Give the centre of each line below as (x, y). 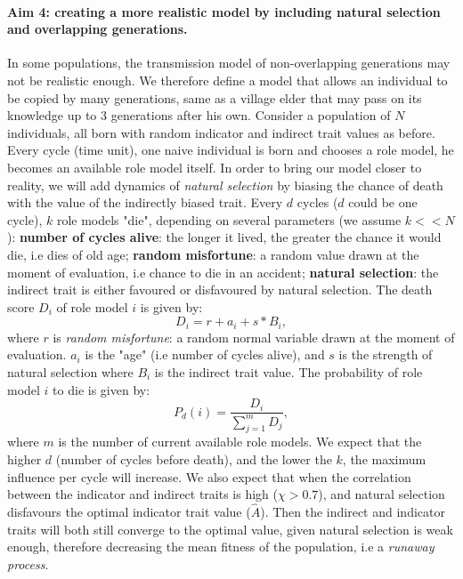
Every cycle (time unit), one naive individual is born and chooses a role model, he (231, 150)
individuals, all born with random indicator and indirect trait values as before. (221, 132)
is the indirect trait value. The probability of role (288, 371)
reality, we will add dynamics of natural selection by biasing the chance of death (225, 185)
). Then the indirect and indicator (353, 511)
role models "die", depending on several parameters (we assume (229, 219)
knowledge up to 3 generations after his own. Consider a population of (199, 115)
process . (28, 563)
